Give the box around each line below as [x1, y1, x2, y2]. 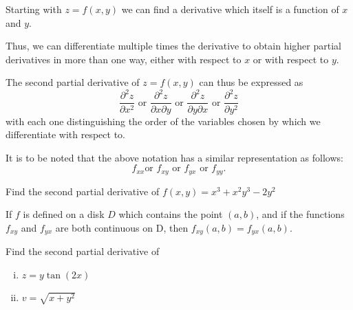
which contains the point [118, 207, 223, 221]
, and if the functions [256, 207, 345, 221]
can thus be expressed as [199, 75, 303, 89]
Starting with [6, 2, 62, 16]
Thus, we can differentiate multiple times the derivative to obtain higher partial [6, 38, 341, 53]
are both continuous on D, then [55, 220, 189, 234]
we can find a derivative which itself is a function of [121, 2, 339, 16]
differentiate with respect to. [6, 127, 125, 142]
